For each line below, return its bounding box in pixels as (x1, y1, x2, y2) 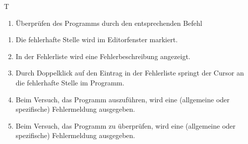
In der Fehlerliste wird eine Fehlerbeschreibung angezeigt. (15, 51, 190, 61)
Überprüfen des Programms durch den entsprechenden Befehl (15, 17, 202, 28)
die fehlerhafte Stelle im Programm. (15, 77, 124, 87)
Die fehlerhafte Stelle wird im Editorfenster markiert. (15, 34, 178, 45)
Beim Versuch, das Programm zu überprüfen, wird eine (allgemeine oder (15, 120, 236, 131)
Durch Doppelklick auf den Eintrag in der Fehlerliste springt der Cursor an (15, 68, 244, 78)
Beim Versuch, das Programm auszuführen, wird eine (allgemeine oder (15, 94, 230, 104)
